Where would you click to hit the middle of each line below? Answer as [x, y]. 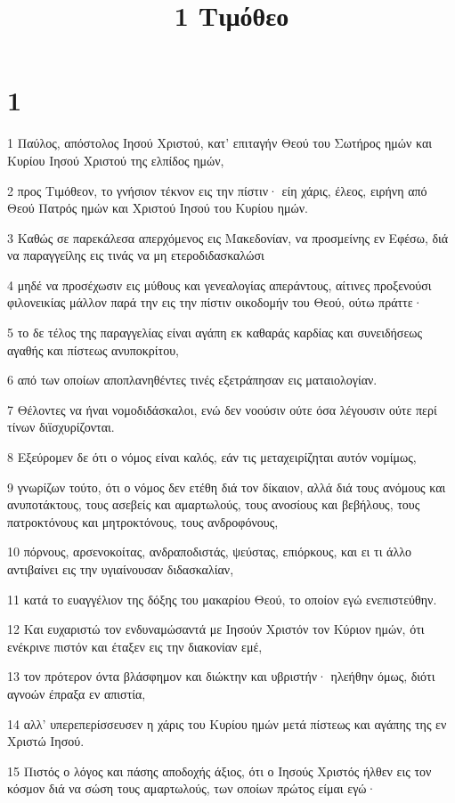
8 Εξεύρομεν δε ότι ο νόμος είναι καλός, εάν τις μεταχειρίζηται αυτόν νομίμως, [212, 457]
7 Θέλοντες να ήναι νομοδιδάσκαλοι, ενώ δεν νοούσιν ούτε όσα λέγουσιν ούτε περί [222, 409]
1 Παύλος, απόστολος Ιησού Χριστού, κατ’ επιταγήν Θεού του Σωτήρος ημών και [220, 143]
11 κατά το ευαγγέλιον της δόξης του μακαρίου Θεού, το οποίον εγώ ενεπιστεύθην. [222, 599]
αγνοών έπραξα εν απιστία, [77, 693]
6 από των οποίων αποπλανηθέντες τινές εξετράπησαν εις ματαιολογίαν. [192, 380]
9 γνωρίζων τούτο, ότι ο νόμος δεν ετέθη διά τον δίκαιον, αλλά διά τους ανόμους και [227, 487]
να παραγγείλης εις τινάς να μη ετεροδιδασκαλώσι [136, 255]
